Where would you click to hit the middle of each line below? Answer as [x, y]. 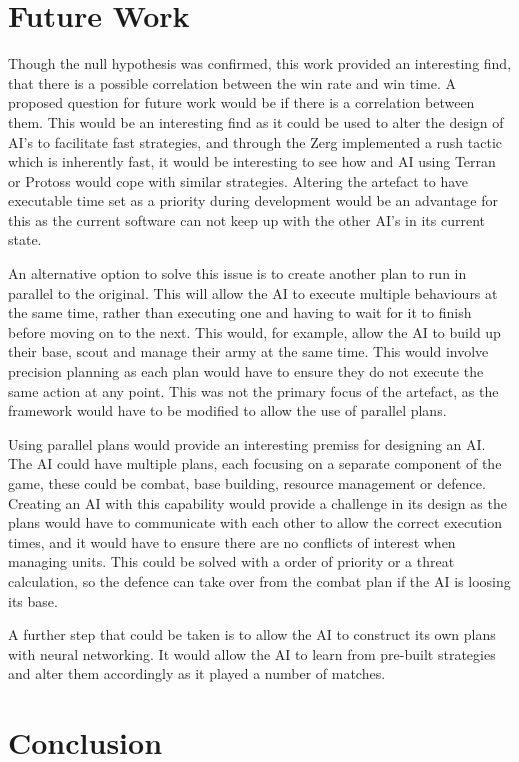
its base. [33, 600]
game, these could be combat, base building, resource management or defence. [247, 483]
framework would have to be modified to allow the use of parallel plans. [227, 410]
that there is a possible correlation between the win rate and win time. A [232, 82]
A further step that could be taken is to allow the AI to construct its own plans [252, 634]
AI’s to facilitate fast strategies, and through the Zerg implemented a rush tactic [255, 141]
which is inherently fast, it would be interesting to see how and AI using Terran [252, 161]
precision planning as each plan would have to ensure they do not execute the [246, 371]
